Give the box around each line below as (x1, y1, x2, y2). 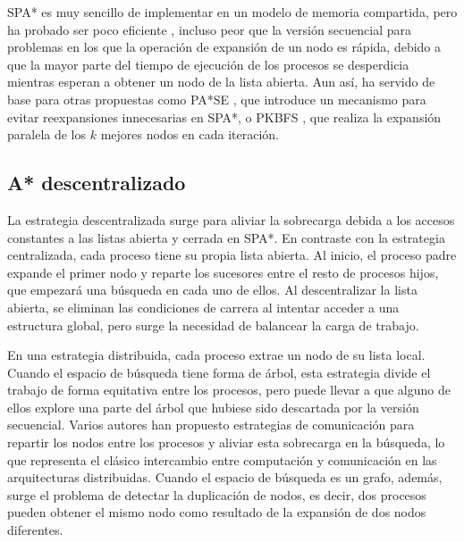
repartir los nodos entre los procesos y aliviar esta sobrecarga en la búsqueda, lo (7, 433, 445, 452)
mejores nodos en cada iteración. (100, 125, 279, 144)
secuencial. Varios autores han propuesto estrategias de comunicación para (7, 415, 415, 434)
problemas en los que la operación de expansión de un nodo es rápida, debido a (7, 38, 441, 56)
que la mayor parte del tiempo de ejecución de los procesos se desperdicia (7, 54, 409, 73)
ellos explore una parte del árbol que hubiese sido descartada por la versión (7, 397, 419, 416)
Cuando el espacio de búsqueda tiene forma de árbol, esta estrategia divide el (7, 363, 431, 381)
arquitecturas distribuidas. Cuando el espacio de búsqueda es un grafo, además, (7, 468, 443, 487)
